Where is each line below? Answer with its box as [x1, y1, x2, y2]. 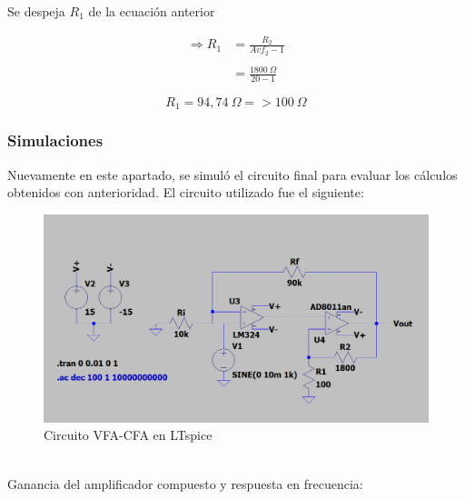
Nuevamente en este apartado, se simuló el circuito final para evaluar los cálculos [7, 165, 458, 184]
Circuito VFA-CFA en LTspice [44, 425, 213, 444]
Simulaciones [7, 129, 104, 152]
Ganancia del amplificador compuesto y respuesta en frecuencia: [7, 474, 363, 493]
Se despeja [7, 2, 65, 20]
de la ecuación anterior [88, 2, 215, 20]
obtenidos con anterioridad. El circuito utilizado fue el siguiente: [7, 183, 364, 202]
